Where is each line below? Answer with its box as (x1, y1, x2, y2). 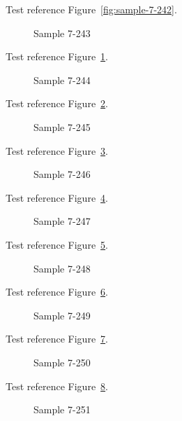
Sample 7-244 (33, 72, 91, 87)
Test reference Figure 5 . (6, 237, 108, 251)
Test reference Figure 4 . (6, 190, 108, 205)
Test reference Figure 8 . (6, 378, 108, 393)
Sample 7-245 (33, 119, 91, 134)
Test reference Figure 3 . (6, 143, 108, 158)
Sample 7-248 (33, 261, 91, 275)
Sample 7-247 (33, 214, 91, 228)
